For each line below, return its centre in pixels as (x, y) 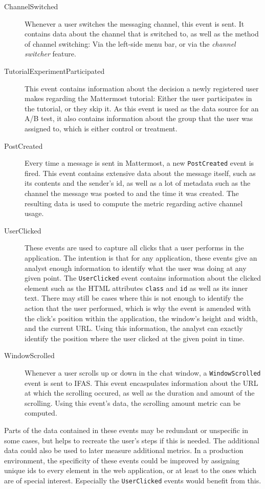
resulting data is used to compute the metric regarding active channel (134, 203)
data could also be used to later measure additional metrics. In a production (124, 450)
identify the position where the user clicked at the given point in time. (135, 338)
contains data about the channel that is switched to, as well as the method (142, 34)
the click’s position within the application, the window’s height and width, (141, 318)
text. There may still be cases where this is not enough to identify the (134, 298)
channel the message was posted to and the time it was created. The (132, 193)
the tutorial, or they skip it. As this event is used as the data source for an (142, 108)
